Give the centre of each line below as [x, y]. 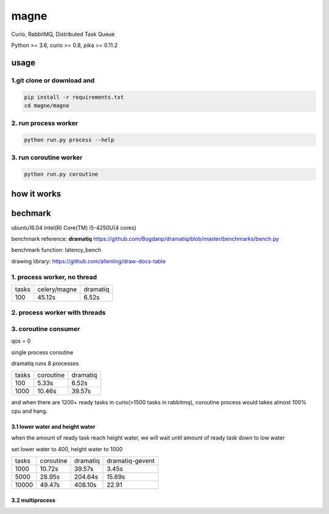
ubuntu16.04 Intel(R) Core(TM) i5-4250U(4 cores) [74, 227]
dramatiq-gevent [131, 461]
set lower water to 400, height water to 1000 [67, 449]
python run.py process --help [69, 140]
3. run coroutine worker [47, 157]
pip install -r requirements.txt [74, 97]
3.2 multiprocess [33, 500]
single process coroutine [42, 352]
